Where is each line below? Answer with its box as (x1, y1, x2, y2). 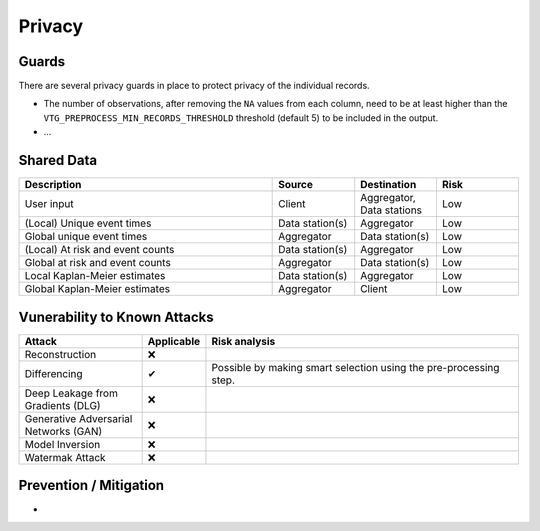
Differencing (24, 366, 84, 380)
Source (278, 178, 314, 192)
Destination (360, 178, 417, 192)
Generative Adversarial (24, 411, 133, 425)
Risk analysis (211, 334, 276, 348)
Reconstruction (24, 347, 97, 361)
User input (24, 197, 74, 211)
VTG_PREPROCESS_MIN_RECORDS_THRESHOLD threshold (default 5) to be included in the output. (43, 111, 439, 124)
